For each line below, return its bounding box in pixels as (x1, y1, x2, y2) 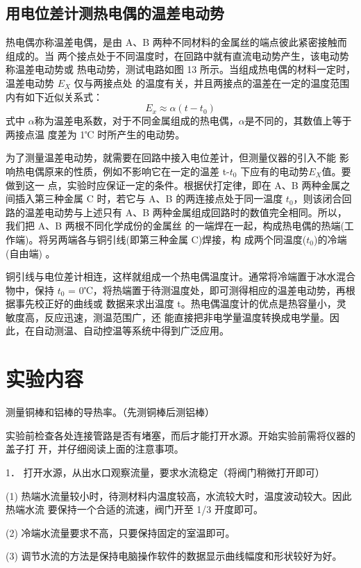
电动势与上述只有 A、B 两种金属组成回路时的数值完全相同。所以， (44, 204, 347, 219)
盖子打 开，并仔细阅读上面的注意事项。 (6, 441, 184, 456)
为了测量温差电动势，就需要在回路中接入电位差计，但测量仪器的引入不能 (6, 150, 336, 165)
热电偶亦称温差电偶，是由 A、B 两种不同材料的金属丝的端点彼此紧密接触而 (6, 35, 347, 49)
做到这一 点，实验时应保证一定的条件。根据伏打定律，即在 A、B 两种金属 (6, 177, 341, 192)
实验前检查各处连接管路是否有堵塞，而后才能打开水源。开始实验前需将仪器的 (6, 428, 355, 442)
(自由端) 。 (6, 245, 56, 260)
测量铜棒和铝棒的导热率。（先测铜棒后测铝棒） (6, 405, 215, 419)
